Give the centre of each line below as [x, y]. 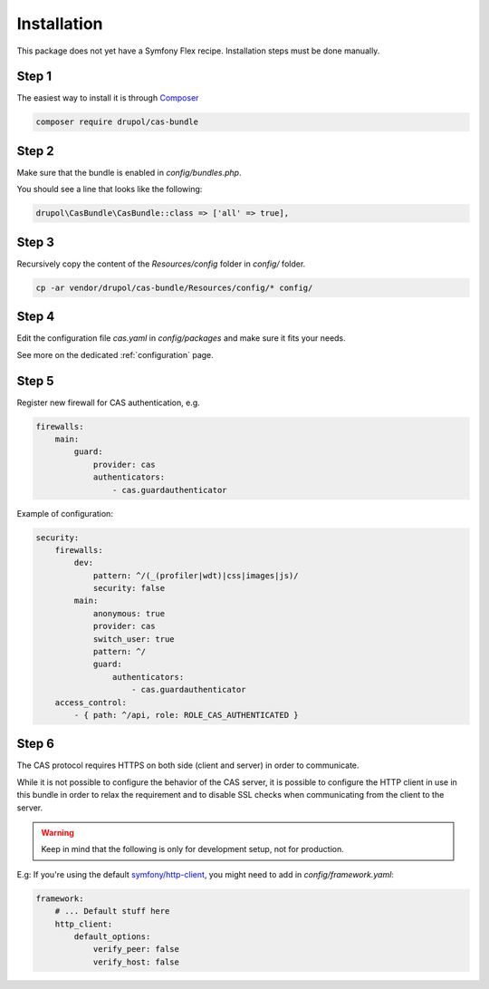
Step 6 [35, 744]
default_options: [112, 936]
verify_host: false [136, 962]
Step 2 [35, 151]
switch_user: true [134, 639]
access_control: [91, 702]
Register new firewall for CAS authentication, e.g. [109, 402]
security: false [129, 588]
